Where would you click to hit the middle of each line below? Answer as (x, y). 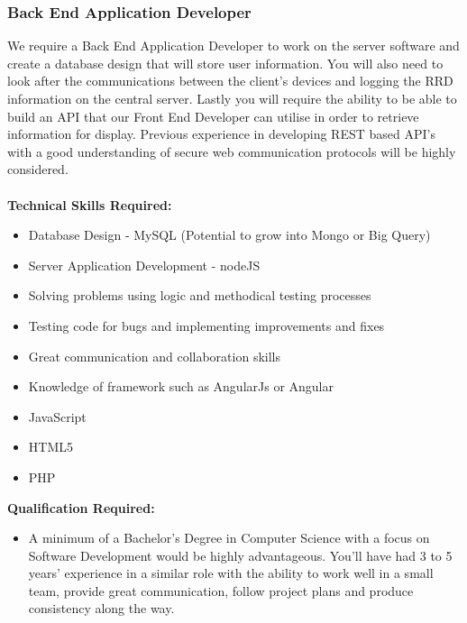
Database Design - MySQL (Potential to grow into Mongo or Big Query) (229, 235)
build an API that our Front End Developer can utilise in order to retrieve (213, 116)
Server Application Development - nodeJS (144, 265)
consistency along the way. (101, 608)
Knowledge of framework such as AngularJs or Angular (181, 386)
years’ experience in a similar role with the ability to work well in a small (231, 573)
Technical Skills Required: (90, 204)
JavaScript (57, 416)
